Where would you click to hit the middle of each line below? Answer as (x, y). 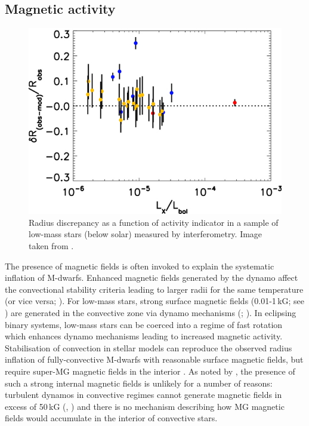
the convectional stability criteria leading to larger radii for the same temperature (154, 289)
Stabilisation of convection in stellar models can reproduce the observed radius (149, 347)
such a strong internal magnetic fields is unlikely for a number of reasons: (139, 383)
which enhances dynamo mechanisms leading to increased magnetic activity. (144, 336)
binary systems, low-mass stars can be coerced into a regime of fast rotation (144, 324)
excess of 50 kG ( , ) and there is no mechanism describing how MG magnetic (145, 406)
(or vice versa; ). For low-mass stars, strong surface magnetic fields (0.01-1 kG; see (155, 301)
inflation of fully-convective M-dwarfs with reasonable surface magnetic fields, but (154, 359)
